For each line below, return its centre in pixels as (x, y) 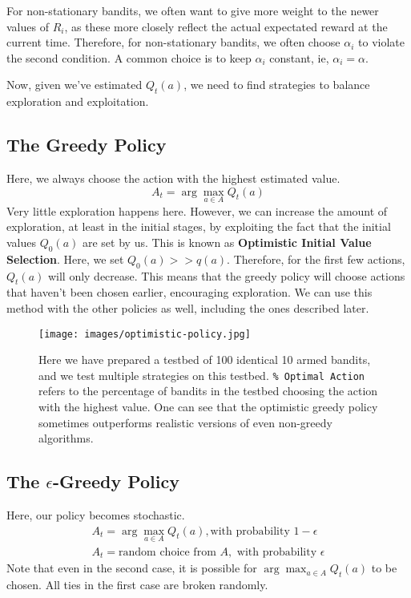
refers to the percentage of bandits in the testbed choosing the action (208, 391)
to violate (381, 42)
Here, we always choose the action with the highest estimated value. (173, 178)
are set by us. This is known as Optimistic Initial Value (227, 242)
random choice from (167, 552)
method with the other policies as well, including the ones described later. (188, 307)
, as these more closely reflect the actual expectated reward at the (226, 26)
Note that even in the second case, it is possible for (132, 568)
